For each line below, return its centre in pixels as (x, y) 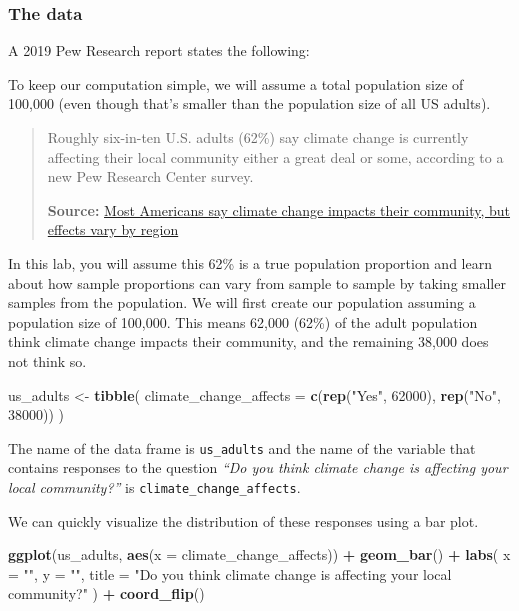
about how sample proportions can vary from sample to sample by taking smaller (257, 282)
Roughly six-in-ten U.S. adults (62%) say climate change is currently (258, 137)
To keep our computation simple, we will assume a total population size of (236, 83)
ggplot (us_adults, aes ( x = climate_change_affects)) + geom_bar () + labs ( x (259, 554)
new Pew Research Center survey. (150, 176)
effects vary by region (113, 229)
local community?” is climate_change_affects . (154, 486)
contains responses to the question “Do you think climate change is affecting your (258, 467)
